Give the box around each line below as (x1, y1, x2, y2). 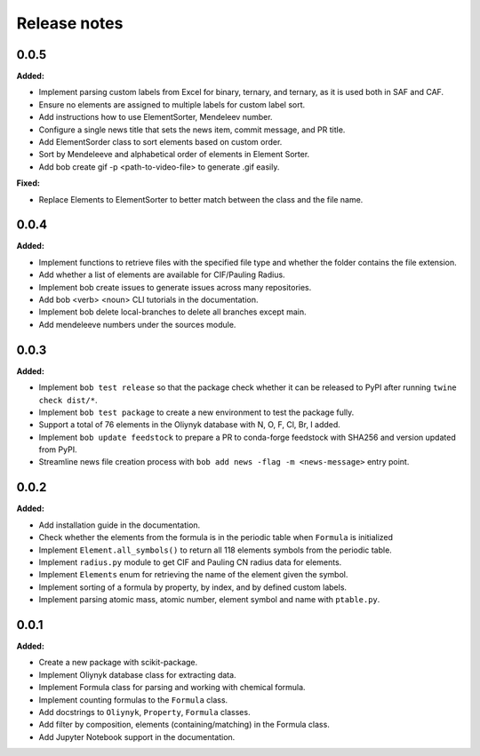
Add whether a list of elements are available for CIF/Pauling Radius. (38, 269, 285, 280)
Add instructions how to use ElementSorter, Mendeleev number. (38, 112, 273, 123)
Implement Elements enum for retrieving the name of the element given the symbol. (38, 569, 348, 580)
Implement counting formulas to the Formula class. (38, 694, 228, 705)
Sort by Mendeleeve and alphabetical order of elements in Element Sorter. (38, 149, 310, 160)
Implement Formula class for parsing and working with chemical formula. (38, 682, 306, 693)
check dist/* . (38, 394, 98, 405)
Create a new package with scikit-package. (38, 657, 198, 668)
